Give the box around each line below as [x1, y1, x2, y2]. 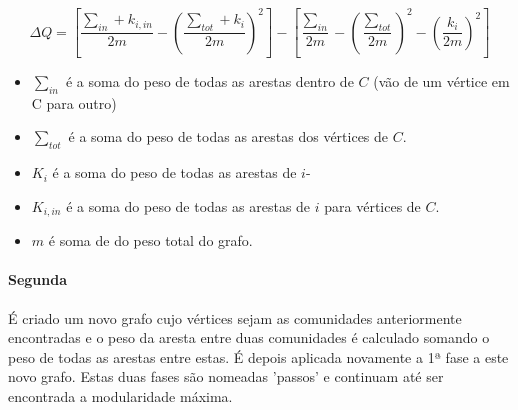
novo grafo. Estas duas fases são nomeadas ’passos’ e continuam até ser [8, 366, 444, 387]
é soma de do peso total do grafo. [48, 230, 253, 251]
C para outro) [31, 92, 117, 113]
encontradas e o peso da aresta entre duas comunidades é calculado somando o [8, 327, 490, 348]
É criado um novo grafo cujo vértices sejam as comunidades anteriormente [8, 307, 462, 328]
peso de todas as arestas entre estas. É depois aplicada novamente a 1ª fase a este [8, 346, 509, 367]
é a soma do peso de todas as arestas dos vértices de [68, 126, 389, 147]
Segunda [8, 269, 68, 290]
